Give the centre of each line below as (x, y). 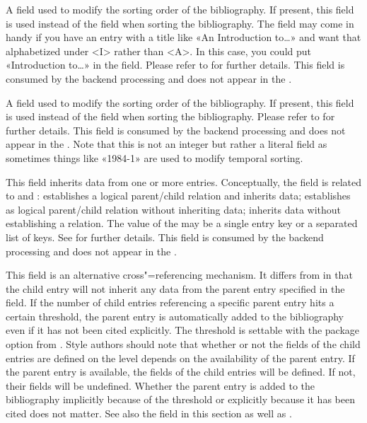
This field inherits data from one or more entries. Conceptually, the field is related (183, 181)
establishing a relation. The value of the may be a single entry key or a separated (182, 223)
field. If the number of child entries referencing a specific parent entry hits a (170, 302)
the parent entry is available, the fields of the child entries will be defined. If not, (181, 372)
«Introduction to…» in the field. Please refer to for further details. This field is (175, 65)
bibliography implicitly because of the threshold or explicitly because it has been (180, 399)
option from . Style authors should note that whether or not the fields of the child (183, 344)
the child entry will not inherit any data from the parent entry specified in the (175, 288)
